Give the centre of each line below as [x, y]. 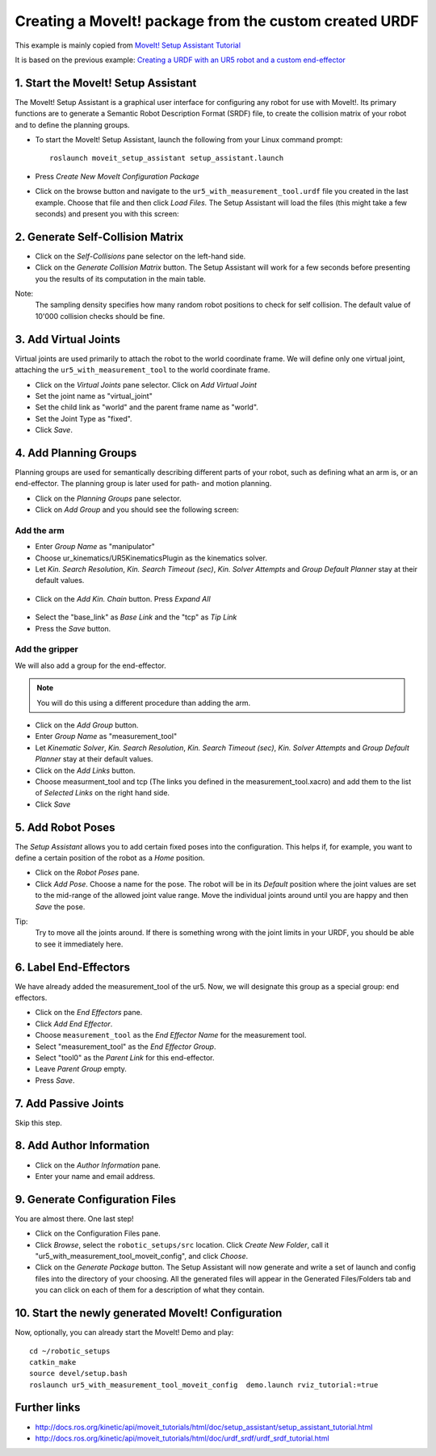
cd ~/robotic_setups [70, 1351]
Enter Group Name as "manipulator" [95, 547]
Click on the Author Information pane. [98, 1165]
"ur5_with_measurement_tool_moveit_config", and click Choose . [142, 1257]
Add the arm [40, 531]
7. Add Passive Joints [69, 1104]
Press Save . [55, 1080]
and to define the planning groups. [72, 124]
